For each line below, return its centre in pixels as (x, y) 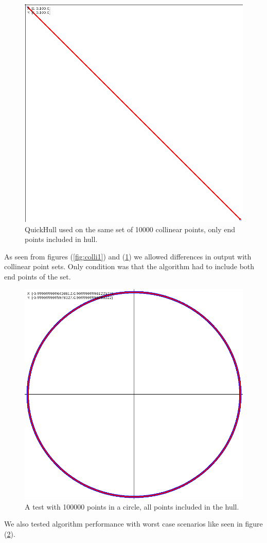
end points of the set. (38, 276)
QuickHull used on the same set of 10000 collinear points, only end (130, 229)
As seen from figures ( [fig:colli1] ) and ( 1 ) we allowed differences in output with (128, 256)
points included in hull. (61, 239)
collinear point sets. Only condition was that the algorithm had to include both (129, 266)
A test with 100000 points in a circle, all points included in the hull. (132, 506)
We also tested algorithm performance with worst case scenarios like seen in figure (133, 524)
